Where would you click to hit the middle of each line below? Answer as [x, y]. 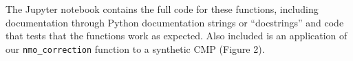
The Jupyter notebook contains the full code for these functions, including [162, 9]
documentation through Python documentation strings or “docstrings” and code [175, 22]
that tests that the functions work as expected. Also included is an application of [176, 36]
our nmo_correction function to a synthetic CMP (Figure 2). [135, 48]
